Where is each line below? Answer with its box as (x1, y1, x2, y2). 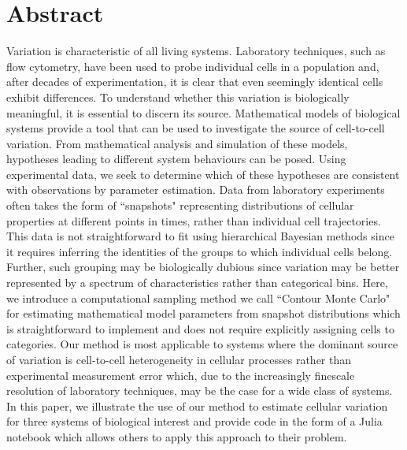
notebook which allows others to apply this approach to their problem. (6, 428, 347, 444)
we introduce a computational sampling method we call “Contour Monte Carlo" (6, 289, 390, 306)
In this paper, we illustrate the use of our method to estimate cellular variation (6, 397, 388, 414)
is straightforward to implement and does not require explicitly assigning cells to (6, 320, 394, 337)
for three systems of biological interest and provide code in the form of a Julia (6, 413, 383, 430)
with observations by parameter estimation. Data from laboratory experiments (6, 181, 385, 198)
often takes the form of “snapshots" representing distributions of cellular (6, 197, 354, 214)
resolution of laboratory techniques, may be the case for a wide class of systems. (6, 382, 393, 399)
